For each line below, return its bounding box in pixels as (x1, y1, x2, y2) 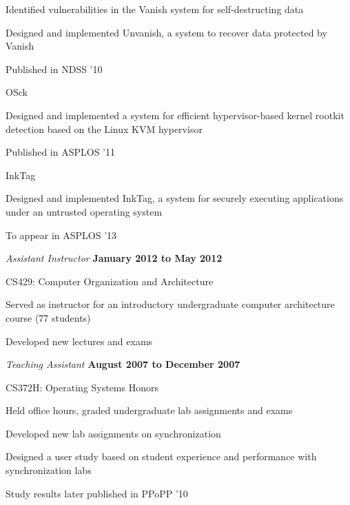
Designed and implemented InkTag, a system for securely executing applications (6, 191, 344, 205)
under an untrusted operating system (6, 204, 163, 218)
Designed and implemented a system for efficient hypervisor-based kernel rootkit (6, 107, 344, 122)
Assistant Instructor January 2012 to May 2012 (6, 251, 223, 265)
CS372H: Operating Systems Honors (6, 380, 158, 394)
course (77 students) (6, 310, 91, 324)
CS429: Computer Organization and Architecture (6, 274, 214, 288)
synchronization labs (6, 463, 92, 477)
